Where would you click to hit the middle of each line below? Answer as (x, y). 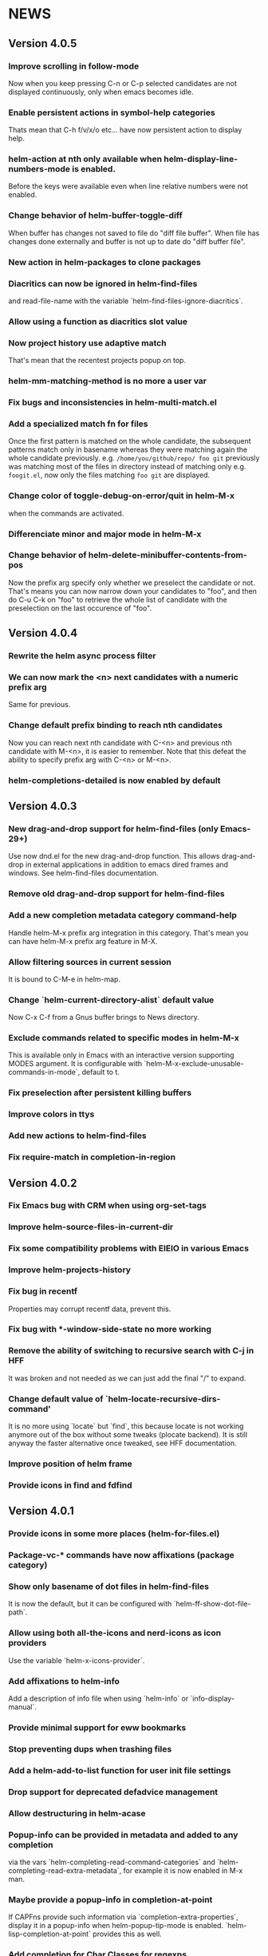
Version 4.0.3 (43, 806)
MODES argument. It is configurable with (75, 1064)
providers (28, 1643)
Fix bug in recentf (43, 1291)
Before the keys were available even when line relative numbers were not (128, 186)
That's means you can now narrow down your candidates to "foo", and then (133, 591)
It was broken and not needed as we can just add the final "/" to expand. (127, 1378)
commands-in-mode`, (44, 1072)
